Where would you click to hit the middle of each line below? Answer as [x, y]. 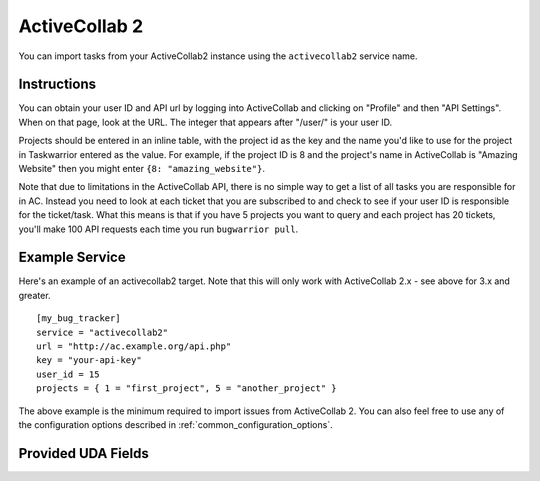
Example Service [72, 257]
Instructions [57, 84]
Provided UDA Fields [83, 453]
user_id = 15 [68, 374]
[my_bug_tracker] [78, 318]
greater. [34, 295]
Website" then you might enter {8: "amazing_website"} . [141, 169]
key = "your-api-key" [89, 360]
